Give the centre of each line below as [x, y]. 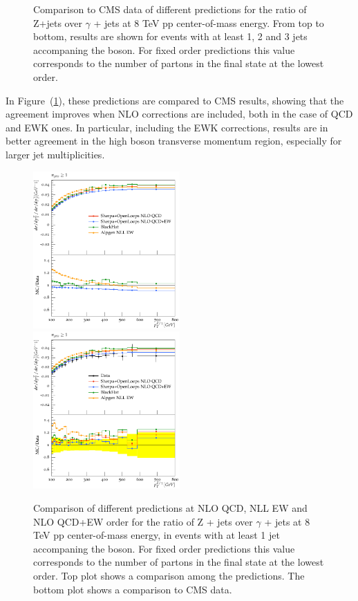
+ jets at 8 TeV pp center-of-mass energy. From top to [209, 22]
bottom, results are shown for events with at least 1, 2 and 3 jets [170, 36]
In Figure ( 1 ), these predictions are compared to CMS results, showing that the [175, 100]
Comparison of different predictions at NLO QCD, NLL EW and [170, 508]
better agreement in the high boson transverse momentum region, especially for [174, 141]
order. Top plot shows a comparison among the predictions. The [169, 575]
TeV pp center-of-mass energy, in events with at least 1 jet [157, 535]
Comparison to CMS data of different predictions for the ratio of [170, 9]
